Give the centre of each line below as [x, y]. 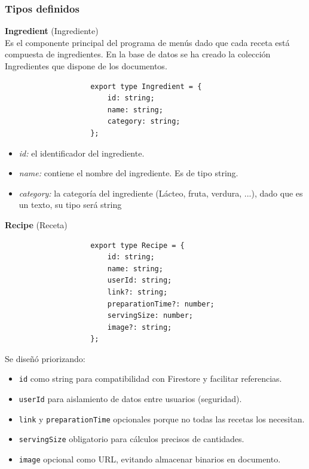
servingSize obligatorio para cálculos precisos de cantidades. [131, 439]
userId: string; [140, 281]
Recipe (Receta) [36, 224]
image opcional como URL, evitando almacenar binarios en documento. [150, 459]
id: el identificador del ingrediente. [82, 153]
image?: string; [140, 327]
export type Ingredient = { [146, 86]
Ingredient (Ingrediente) [52, 31]
